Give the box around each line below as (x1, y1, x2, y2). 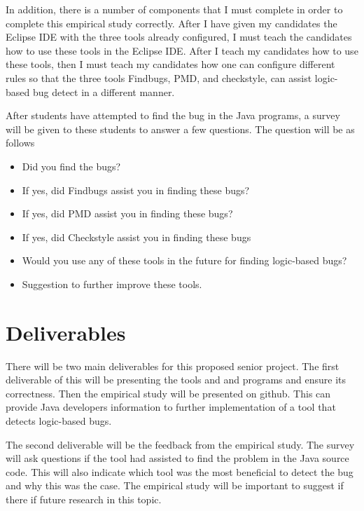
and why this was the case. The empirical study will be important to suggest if (6, 478, 344, 493)
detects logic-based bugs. (6, 414, 112, 428)
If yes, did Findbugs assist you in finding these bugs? (22, 182, 250, 197)
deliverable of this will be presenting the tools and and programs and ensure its (6, 372, 346, 387)
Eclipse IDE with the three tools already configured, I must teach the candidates (6, 29, 352, 44)
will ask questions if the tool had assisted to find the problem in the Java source (6, 451, 349, 465)
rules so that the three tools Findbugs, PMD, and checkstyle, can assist (6, 70, 312, 85)
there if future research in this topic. (6, 491, 162, 506)
